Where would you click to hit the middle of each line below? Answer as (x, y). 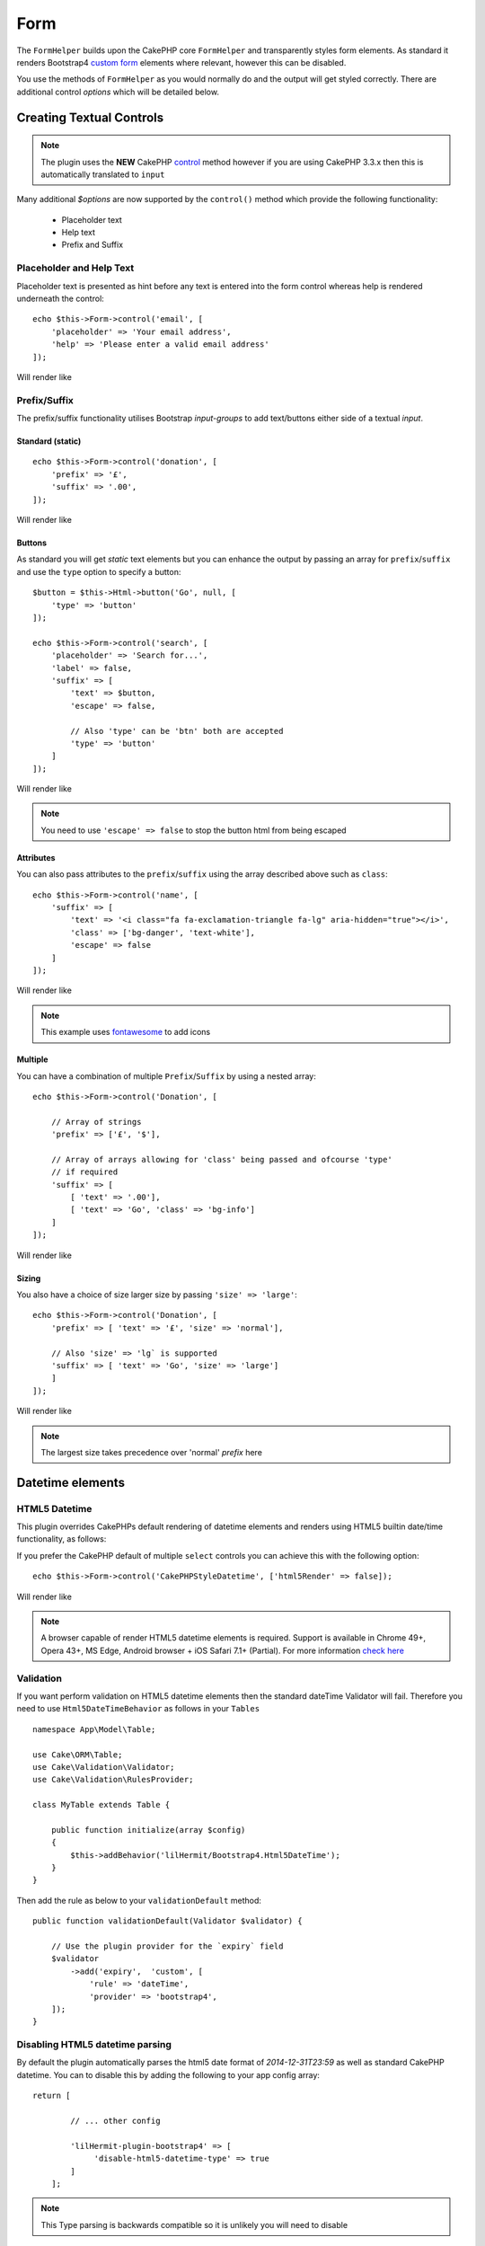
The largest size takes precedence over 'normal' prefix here (151, 1452)
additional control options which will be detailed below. (118, 92)
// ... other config (115, 2121)
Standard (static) (49, 441)
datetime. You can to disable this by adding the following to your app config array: (168, 2074)
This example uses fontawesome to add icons (126, 1032)
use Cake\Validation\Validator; (104, 1767)
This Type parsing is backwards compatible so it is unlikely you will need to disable (194, 2224)
